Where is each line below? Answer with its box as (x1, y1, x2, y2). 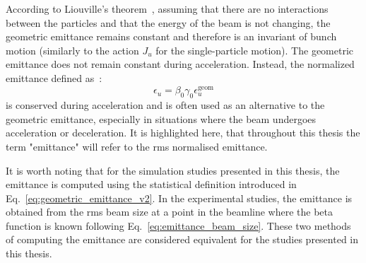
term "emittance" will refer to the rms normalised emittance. (6, 139, 268, 153)
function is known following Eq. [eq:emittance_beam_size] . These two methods (6, 218, 351, 233)
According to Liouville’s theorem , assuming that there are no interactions (6, 1, 329, 16)
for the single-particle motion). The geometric (155, 42, 354, 57)
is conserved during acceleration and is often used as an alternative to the (6, 98, 325, 112)
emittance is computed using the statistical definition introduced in (6, 177, 297, 192)
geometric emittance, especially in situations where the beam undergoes (6, 111, 317, 126)
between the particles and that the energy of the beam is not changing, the (6, 15, 331, 30)
